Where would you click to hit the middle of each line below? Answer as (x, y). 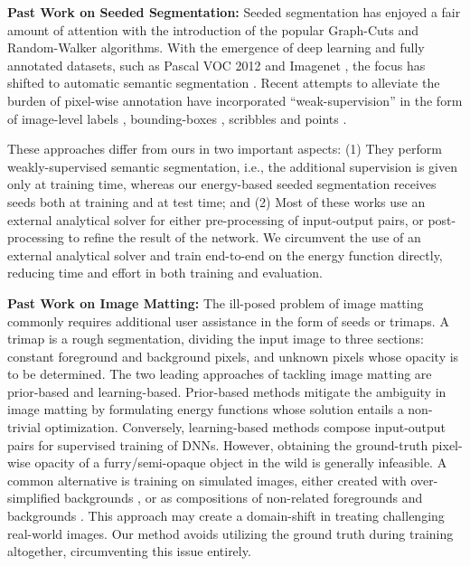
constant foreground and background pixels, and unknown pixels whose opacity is (233, 356)
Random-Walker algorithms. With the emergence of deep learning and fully (216, 47)
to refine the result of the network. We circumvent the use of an (244, 237)
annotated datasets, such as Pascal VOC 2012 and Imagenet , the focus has (216, 65)
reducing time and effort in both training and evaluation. (165, 273)
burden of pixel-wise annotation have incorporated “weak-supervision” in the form (235, 100)
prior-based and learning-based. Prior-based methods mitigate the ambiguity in (227, 391)
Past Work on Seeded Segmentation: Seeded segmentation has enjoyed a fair (234, 12)
